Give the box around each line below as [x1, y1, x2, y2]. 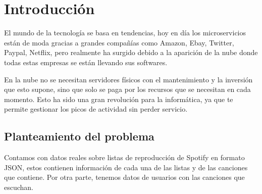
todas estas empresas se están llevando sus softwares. [4, 57, 168, 67]
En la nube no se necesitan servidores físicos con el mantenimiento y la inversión [4, 74, 253, 84]
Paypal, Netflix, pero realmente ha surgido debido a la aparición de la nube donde [4, 47, 258, 58]
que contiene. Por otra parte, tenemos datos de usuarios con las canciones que [4, 172, 245, 182]
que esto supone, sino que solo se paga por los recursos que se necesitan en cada [4, 84, 251, 94]
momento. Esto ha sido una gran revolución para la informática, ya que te [4, 93, 233, 104]
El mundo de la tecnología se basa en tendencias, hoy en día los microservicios [4, 27, 246, 38]
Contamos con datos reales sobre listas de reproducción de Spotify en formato [4, 152, 245, 163]
